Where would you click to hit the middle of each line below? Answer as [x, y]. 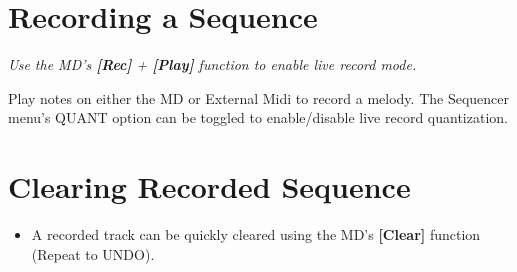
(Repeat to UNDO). [93, 253]
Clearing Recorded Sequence [209, 186]
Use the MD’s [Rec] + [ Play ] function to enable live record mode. [212, 64]
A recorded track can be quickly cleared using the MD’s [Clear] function [256, 234]
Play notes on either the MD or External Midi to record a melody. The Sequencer [259, 97]
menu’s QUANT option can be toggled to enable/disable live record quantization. [258, 117]
